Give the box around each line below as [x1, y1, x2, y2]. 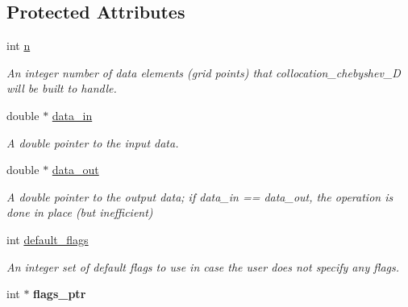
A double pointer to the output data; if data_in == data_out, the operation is [6, 188, 393, 205]
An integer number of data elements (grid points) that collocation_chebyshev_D [6, 64, 401, 81]
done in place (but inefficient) [6, 204, 153, 221]
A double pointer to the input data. [6, 134, 179, 151]
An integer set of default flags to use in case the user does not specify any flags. [6, 258, 400, 275]
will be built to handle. [6, 80, 117, 97]
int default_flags [6, 230, 89, 247]
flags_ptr [33, 285, 86, 302]
